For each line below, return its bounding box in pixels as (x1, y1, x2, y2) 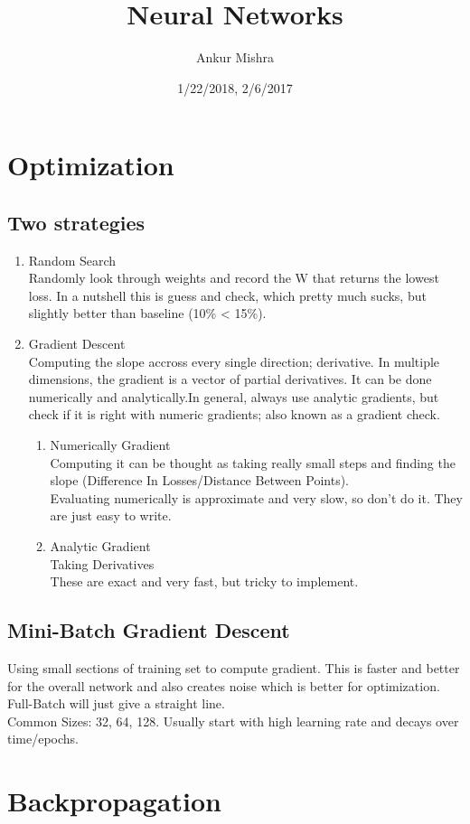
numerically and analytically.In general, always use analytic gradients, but (28, 387, 439, 406)
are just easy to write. (50, 506, 172, 525)
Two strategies (7, 208, 146, 236)
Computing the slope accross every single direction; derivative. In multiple (28, 351, 440, 370)
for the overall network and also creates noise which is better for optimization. (7, 676, 440, 695)
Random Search (28, 250, 117, 269)
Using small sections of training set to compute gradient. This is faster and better (7, 659, 460, 677)
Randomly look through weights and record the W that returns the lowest (28, 268, 439, 287)
